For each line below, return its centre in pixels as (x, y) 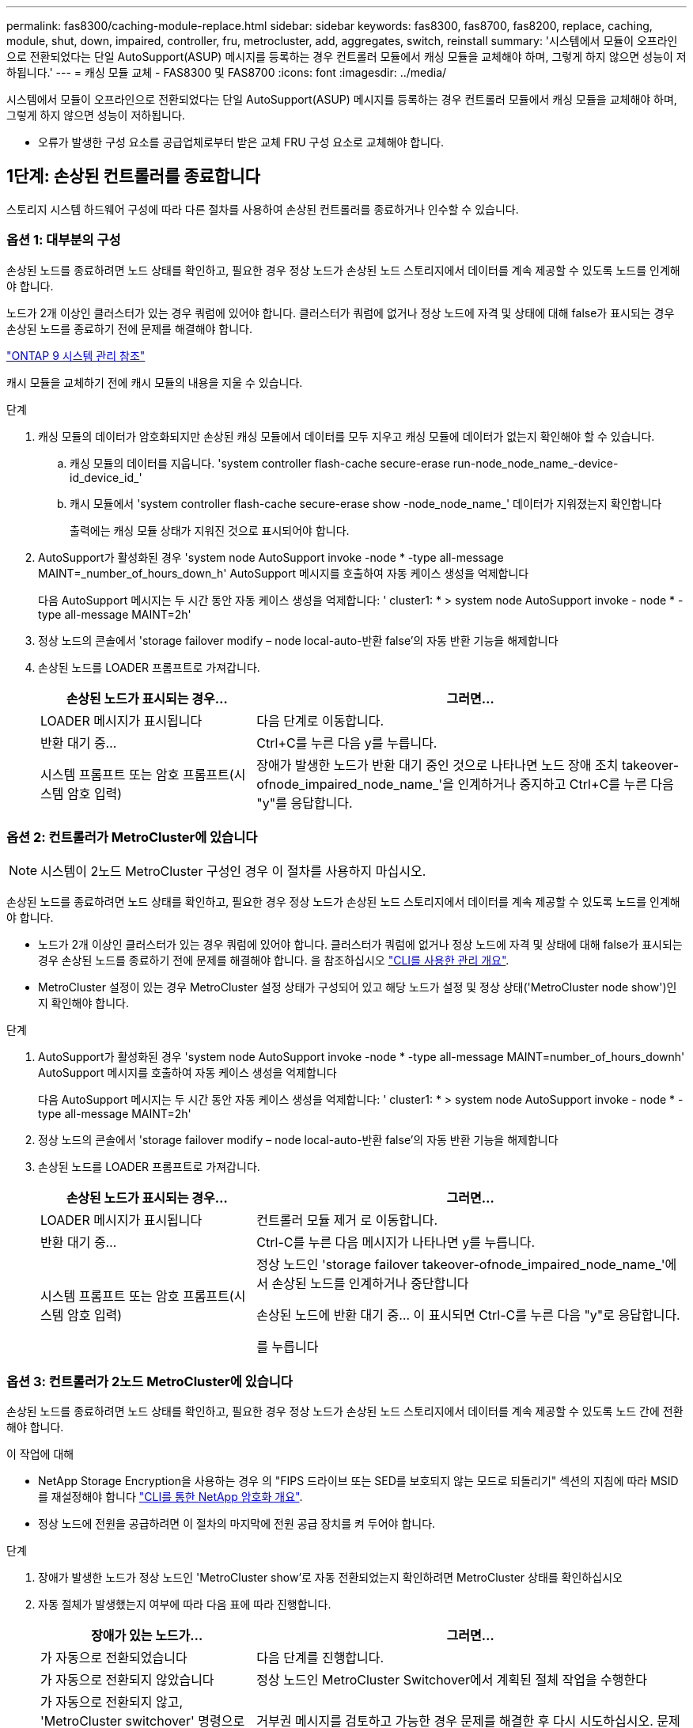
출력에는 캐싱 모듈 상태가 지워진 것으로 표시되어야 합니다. (210, 530)
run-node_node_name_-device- (536, 463)
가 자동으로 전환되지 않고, (112, 1702)
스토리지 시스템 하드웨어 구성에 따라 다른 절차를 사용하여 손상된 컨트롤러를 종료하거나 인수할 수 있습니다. (263, 209)
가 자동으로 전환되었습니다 (114, 1658)
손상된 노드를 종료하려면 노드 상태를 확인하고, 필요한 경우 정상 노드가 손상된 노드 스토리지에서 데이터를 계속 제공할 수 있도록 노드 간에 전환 (345, 1412)
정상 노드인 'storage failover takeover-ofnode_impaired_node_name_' (461, 1265)
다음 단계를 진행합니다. (320, 1658)
